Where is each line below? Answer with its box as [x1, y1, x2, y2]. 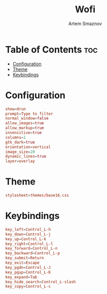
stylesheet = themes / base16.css [5, 193, 69, 198]
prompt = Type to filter [5, 111, 53, 116]
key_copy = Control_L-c [5, 284, 51, 289]
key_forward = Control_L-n [5, 246, 58, 251]
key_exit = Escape [5, 260, 40, 265]
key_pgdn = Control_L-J [5, 265, 51, 270]
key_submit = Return [5, 256, 44, 261]
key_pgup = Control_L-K [5, 269, 51, 275]
